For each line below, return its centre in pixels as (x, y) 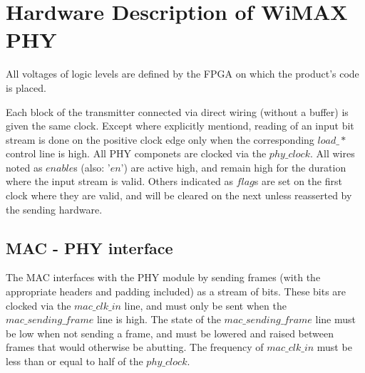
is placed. (26, 87)
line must (335, 319)
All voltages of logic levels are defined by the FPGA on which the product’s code (182, 74)
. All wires (332, 153)
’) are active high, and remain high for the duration (233, 167)
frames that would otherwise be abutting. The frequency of (135, 347)
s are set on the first (298, 181)
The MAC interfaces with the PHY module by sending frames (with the (163, 277)
